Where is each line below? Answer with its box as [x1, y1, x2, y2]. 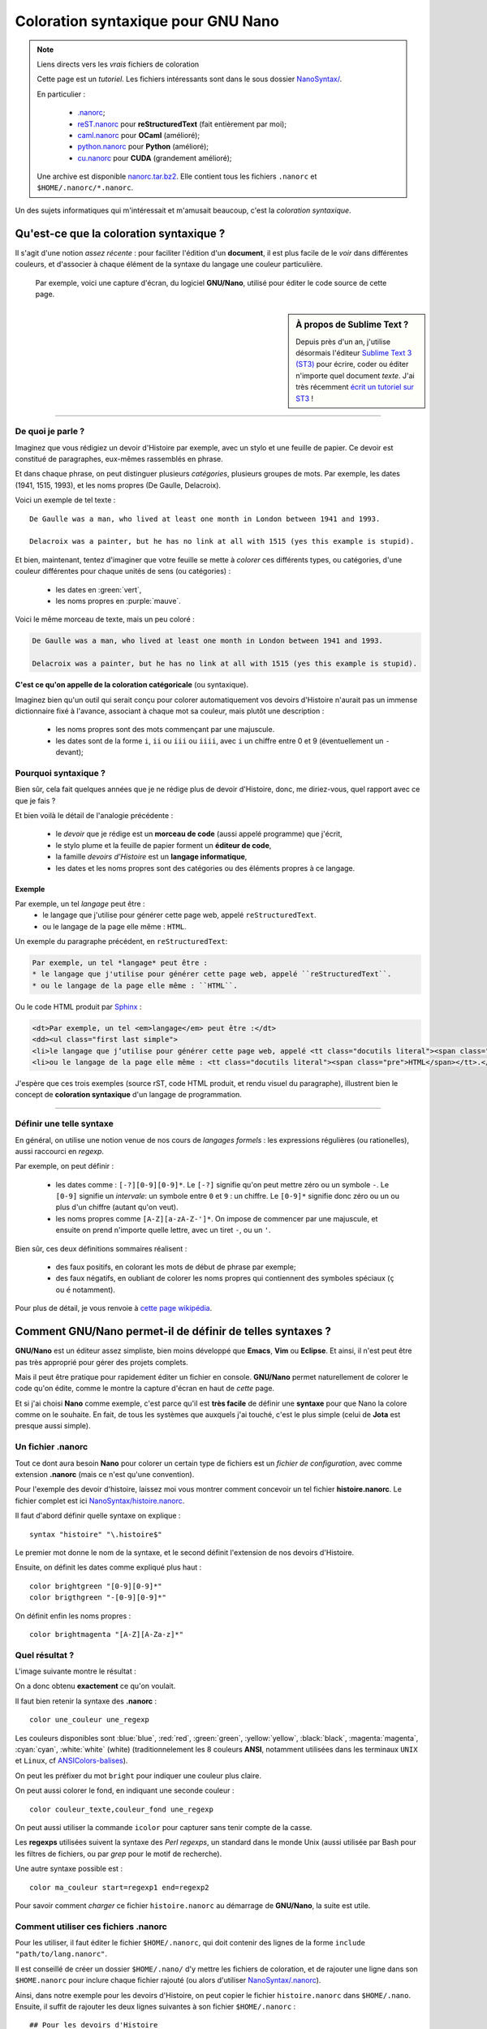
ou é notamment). [55, 1285, 115, 1295]
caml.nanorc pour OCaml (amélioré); [77, 130, 200, 140]
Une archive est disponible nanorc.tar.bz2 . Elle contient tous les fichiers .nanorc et [37, 171, 317, 182]
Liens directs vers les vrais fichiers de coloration [37, 59, 200, 69]
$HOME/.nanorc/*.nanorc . [37, 183, 134, 192]
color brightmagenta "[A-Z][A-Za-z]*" [29, 1630, 184, 1639]
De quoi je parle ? [15, 426, 85, 437]
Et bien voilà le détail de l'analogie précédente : [15, 810, 174, 820]
